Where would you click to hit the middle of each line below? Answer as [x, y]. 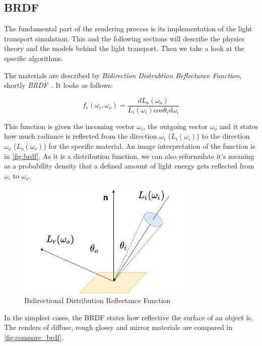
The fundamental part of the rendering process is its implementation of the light [128, 28]
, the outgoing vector [175, 126]
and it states [239, 126]
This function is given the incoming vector [69, 126]
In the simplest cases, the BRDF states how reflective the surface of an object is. [129, 317]
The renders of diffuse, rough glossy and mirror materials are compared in [118, 327]
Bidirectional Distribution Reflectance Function [97, 300]
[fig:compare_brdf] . [34, 337]
